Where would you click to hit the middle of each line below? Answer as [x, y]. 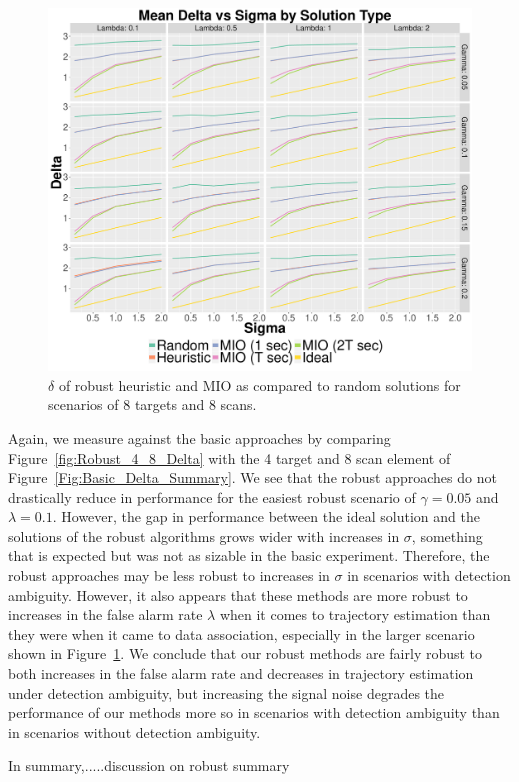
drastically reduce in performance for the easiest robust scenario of [212, 496]
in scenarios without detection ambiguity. [134, 731]
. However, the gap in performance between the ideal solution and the [266, 516]
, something [447, 535]
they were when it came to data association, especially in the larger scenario [241, 633]
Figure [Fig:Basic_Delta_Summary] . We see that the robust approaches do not [252, 477]
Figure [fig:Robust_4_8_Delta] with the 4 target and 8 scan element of [229, 457]
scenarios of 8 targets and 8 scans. [152, 404]
